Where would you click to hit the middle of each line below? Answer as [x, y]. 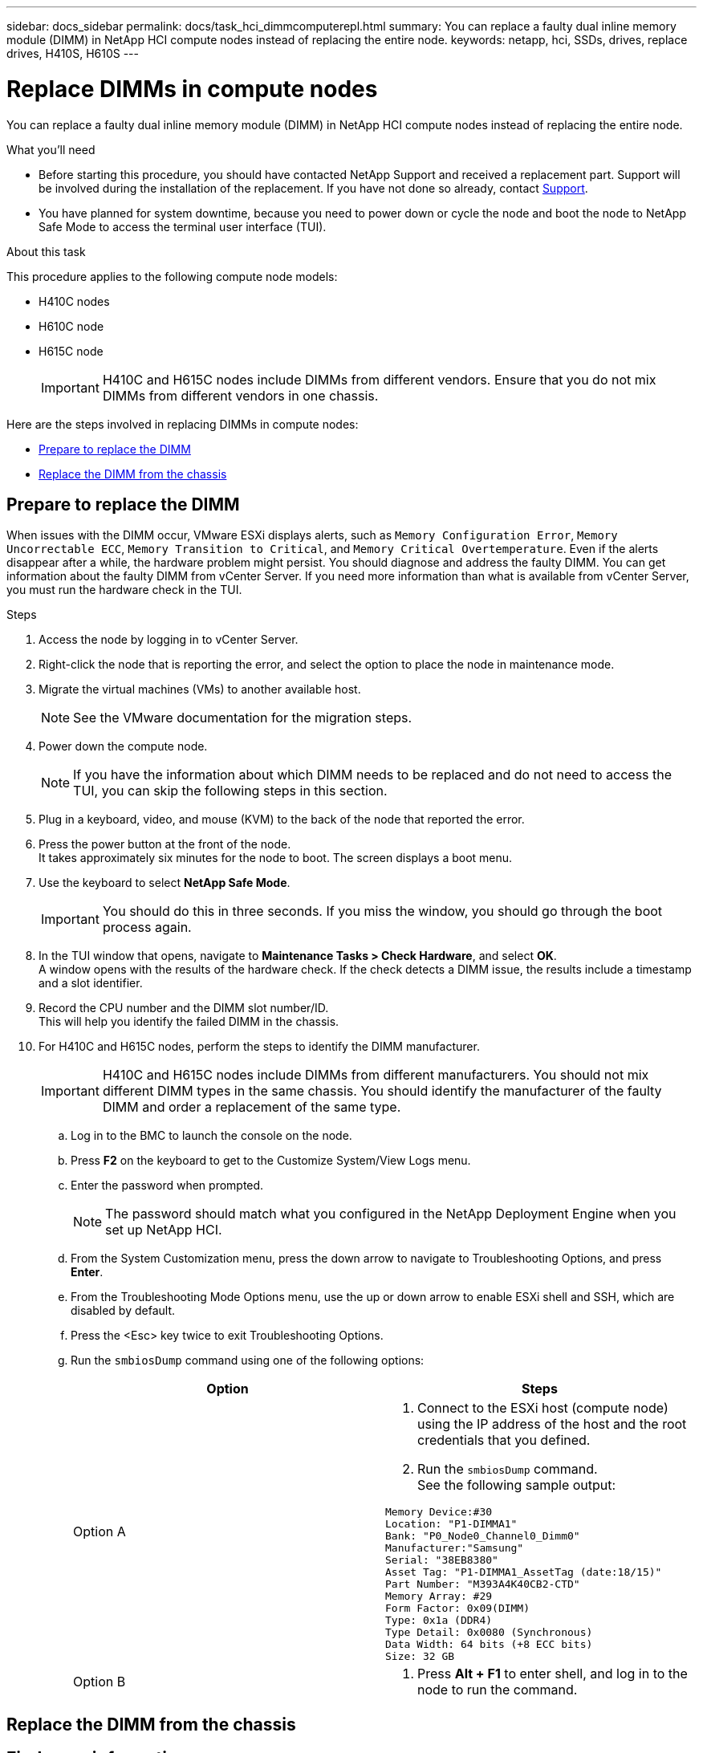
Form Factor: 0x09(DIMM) [458, 1609]
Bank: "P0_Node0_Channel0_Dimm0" [483, 1536]
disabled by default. [123, 1311]
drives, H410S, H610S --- [73, 53]
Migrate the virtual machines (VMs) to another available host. [200, 689]
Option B [100, 1682]
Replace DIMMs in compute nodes [192, 89]
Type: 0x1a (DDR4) [439, 1621]
